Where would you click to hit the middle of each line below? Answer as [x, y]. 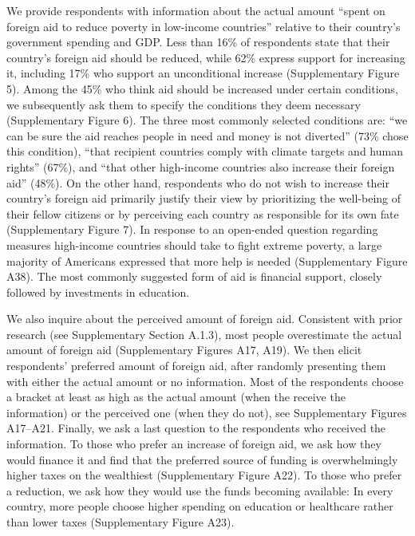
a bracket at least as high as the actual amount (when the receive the [176, 397]
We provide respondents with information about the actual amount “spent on [196, 10]
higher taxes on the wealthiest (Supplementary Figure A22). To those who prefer [204, 475]
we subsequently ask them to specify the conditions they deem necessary [184, 104]
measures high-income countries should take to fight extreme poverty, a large [194, 244]
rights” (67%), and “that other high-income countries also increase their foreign [201, 166]
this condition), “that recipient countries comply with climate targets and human [205, 151]
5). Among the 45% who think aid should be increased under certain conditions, [202, 88]
